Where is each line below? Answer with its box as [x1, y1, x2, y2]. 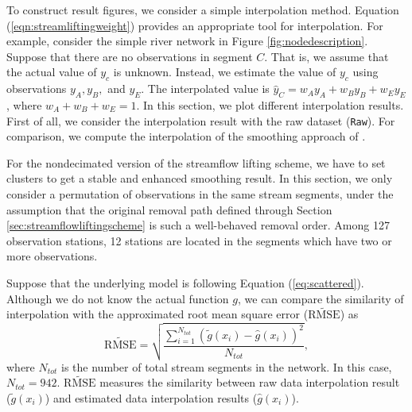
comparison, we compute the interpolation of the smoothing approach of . [6, 128, 366, 144]
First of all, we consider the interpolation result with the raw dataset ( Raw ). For [6, 112, 395, 129]
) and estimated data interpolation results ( [45, 390, 258, 406]
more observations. [6, 248, 98, 264]
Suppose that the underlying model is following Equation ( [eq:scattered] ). [6, 274, 364, 291]
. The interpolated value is [141, 80, 270, 97]
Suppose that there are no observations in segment [6, 48, 253, 64]
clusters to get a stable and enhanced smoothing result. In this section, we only [6, 170, 393, 187]
